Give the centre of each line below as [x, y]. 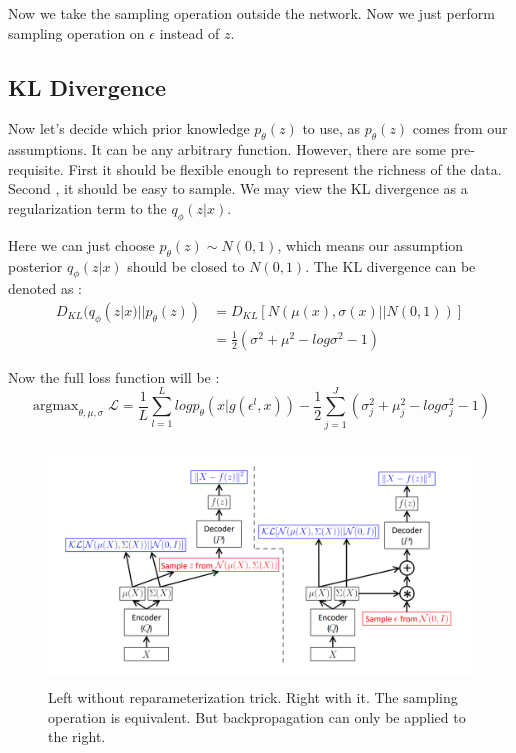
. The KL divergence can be [390, 265]
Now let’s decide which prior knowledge [129, 128]
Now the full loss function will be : [114, 376]
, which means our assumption [370, 244]
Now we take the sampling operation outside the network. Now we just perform [251, 13]
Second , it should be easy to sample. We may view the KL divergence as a [238, 188]
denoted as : [45, 288]
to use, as [331, 128]
